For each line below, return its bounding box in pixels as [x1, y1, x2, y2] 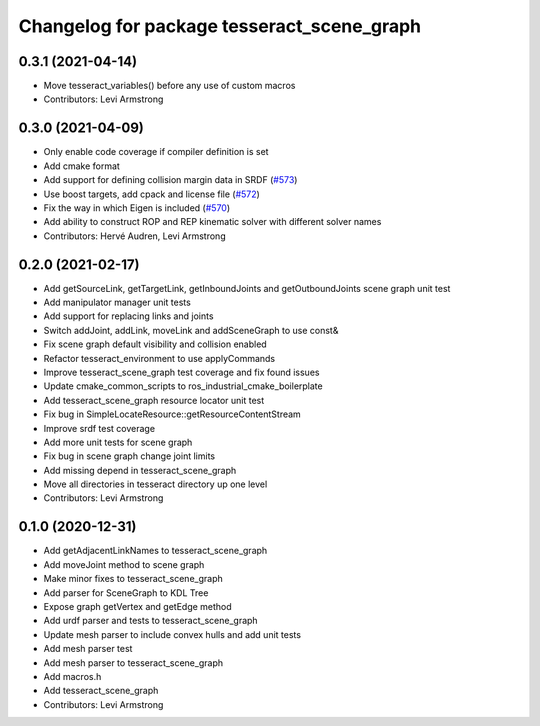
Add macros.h [43, 670, 102, 682]
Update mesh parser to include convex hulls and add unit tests [43, 628, 302, 640]
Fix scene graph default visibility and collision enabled [43, 338, 267, 350]
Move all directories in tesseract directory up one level [43, 478, 268, 490]
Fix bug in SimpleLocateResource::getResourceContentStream [43, 408, 302, 420]
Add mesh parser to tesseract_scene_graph [43, 656, 224, 669]
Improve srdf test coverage [43, 422, 155, 434]
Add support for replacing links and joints [43, 310, 214, 322]
